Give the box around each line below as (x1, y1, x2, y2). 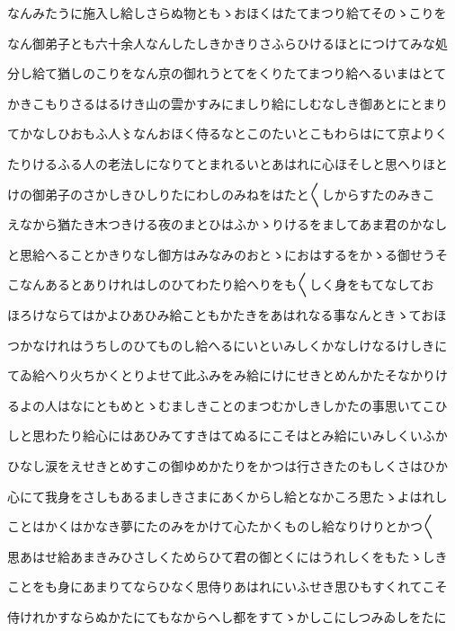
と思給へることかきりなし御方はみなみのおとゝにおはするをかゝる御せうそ (7, 244, 448, 263)
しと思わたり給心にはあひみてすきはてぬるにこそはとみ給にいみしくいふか (7, 426, 448, 445)
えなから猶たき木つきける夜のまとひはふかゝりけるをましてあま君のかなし (7, 215, 448, 234)
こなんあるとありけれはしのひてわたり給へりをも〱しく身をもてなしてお (7, 275, 434, 294)
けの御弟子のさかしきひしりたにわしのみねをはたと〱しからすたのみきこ (7, 184, 435, 203)
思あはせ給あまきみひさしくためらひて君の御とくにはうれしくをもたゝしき (7, 547, 448, 565)
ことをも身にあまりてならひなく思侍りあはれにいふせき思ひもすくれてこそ (7, 577, 448, 596)
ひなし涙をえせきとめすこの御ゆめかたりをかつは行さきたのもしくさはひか (7, 456, 448, 475)
